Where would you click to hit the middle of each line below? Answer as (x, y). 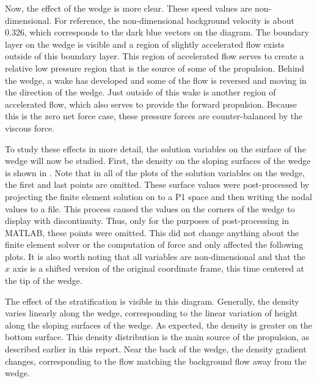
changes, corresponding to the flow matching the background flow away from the (156, 361)
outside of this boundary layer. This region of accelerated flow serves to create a (155, 56)
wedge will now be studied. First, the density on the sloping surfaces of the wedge (158, 161)
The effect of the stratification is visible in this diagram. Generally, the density (152, 301)
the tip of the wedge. (44, 281)
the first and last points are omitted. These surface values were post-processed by (157, 184)
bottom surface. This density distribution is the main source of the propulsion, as (157, 337)
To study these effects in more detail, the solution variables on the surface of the (155, 148)
